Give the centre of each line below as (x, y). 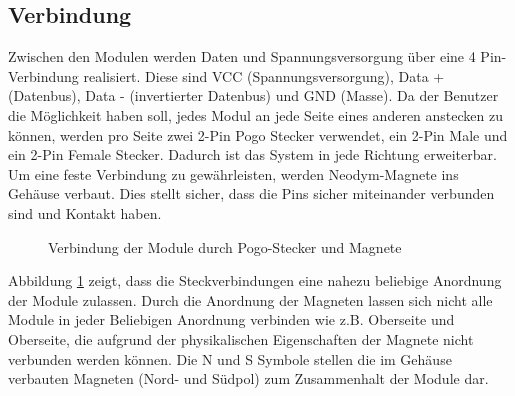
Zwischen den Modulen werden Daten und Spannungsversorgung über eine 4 (242, 56)
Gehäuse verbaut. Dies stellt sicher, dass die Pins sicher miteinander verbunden (251, 193)
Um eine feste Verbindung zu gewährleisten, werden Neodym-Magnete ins (233, 173)
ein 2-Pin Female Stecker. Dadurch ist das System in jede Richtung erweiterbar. (252, 154)
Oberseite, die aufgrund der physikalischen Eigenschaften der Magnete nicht (241, 338)
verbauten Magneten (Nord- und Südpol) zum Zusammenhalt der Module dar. (248, 378)
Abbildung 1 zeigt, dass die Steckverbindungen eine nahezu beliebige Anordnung (255, 280)
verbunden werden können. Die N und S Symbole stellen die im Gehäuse (230, 358)
